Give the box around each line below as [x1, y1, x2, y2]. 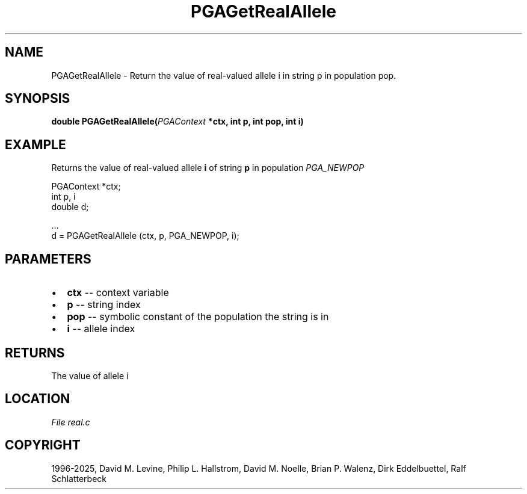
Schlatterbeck [51, 473, 106, 484]
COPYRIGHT [5, 437, 81, 453]
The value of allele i [51, 370, 129, 381]
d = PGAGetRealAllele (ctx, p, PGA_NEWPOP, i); [51, 230, 239, 241]
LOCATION [5, 391, 70, 407]
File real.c [51, 416, 90, 427]
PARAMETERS [5, 251, 91, 267]
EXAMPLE [5, 137, 66, 152]
